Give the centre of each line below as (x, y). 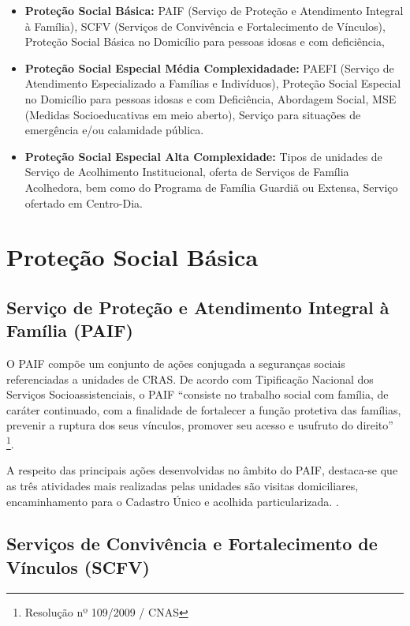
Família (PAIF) (70, 330)
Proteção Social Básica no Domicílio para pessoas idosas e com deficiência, (205, 41)
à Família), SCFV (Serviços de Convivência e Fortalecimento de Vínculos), (205, 26)
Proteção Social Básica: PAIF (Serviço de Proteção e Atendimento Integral (214, 10)
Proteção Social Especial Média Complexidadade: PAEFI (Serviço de (209, 67)
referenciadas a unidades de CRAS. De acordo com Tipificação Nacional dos (190, 379)
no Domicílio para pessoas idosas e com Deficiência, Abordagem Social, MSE (211, 98)
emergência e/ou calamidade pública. (114, 130)
